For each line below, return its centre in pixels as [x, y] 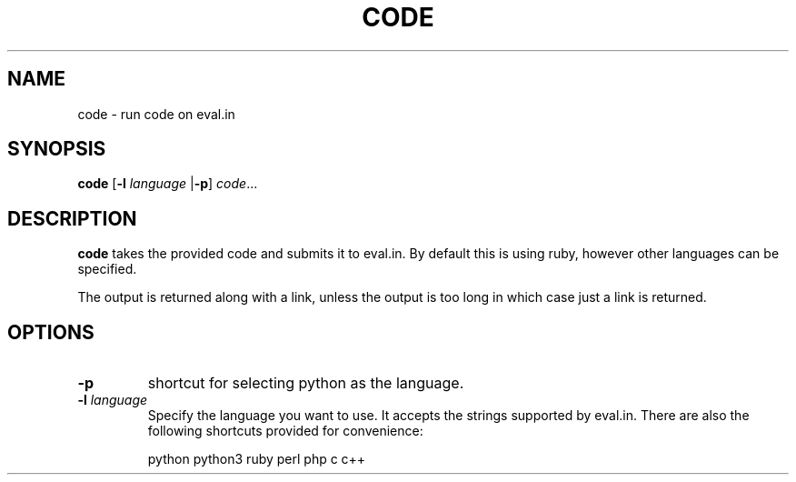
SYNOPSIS [57, 149]
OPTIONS [51, 332]
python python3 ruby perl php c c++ [257, 459]
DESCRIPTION [72, 218]
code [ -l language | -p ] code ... [168, 184]
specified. [107, 269]
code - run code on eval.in [156, 114]
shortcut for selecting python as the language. [306, 383]
